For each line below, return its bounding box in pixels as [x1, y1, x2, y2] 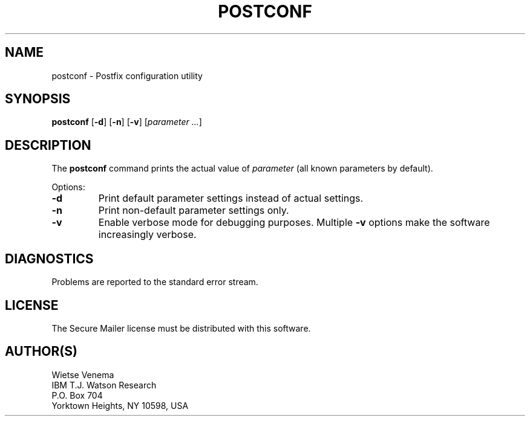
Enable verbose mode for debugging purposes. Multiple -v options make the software [98, 216, 490, 229]
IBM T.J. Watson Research [51, 379, 157, 390]
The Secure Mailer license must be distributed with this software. [51, 323, 311, 333]
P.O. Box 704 [51, 390, 103, 400]
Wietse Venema [51, 369, 114, 380]
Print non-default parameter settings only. [98, 204, 289, 217]
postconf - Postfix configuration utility [51, 70, 203, 81]
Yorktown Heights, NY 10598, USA [51, 400, 189, 411]
